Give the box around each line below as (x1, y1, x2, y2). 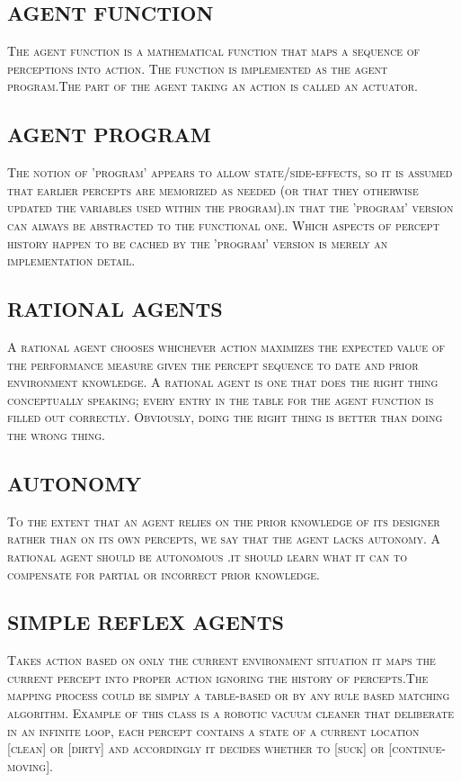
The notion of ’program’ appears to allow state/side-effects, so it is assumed (7, 163, 453, 182)
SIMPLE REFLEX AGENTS (7, 608, 284, 636)
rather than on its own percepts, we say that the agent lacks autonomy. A (7, 529, 441, 548)
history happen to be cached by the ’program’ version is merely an (7, 233, 388, 252)
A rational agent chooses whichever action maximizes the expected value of (7, 337, 446, 355)
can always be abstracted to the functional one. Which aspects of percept (7, 215, 439, 234)
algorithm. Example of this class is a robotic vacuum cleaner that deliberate (7, 704, 455, 723)
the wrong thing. (7, 425, 105, 444)
